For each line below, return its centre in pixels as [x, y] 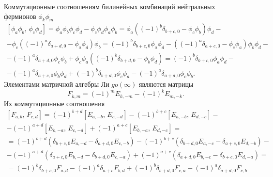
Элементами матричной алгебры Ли [57, 84]
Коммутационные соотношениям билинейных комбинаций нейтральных [110, 6]
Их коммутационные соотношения [54, 103]
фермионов [20, 16]
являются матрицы [166, 84]
